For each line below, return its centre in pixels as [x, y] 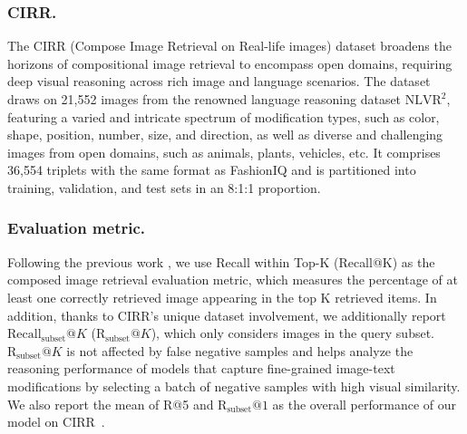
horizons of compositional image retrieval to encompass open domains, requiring [230, 63]
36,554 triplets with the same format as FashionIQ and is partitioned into [212, 170]
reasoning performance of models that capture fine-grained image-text [201, 368]
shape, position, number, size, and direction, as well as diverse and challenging [225, 135]
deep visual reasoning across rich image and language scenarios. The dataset [219, 81]
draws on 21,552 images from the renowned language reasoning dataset [204, 99]
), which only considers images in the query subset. [293, 333]
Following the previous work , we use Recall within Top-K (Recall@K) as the [221, 261]
